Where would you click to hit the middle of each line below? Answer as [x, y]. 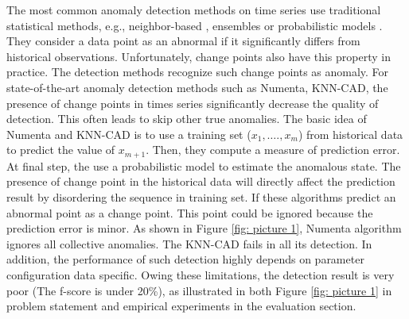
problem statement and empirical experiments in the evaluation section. [181, 306]
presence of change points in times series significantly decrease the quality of [193, 103]
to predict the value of [61, 150]
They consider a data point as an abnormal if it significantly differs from [183, 41]
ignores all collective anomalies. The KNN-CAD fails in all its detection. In [189, 243]
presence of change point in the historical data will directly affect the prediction [201, 181]
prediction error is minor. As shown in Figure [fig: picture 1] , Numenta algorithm [204, 228]
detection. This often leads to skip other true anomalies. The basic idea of [187, 119]
